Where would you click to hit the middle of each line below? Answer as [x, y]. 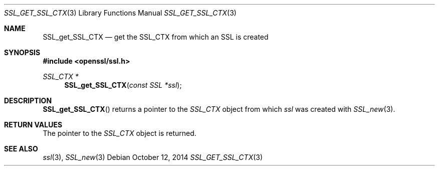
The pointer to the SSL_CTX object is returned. [120, 133]
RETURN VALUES [33, 125]
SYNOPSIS [22, 52]
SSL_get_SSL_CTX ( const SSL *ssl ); [123, 85]
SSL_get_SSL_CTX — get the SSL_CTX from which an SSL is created [156, 37]
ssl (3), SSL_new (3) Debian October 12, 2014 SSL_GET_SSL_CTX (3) [153, 157]
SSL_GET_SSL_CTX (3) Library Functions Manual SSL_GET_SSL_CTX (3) [120, 13]
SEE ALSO [21, 149]
